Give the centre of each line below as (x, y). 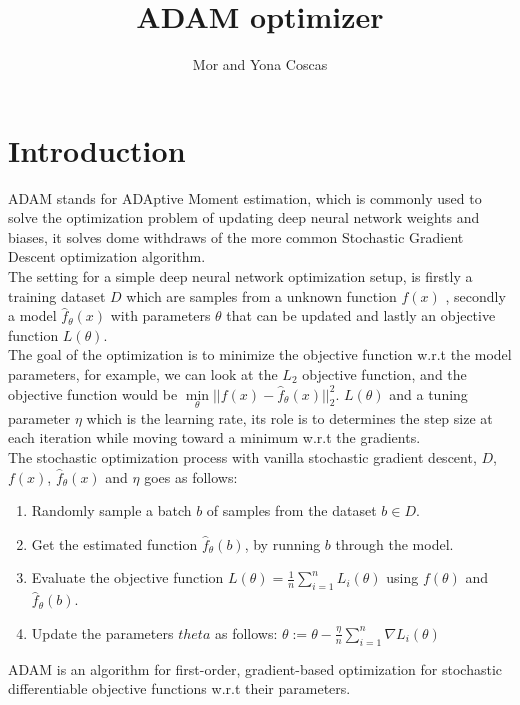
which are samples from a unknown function (261, 295)
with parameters (160, 315)
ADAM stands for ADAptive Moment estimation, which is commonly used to (245, 197)
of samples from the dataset (291, 510)
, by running (282, 543)
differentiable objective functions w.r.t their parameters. (179, 688)
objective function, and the (384, 374)
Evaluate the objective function (127, 577)
